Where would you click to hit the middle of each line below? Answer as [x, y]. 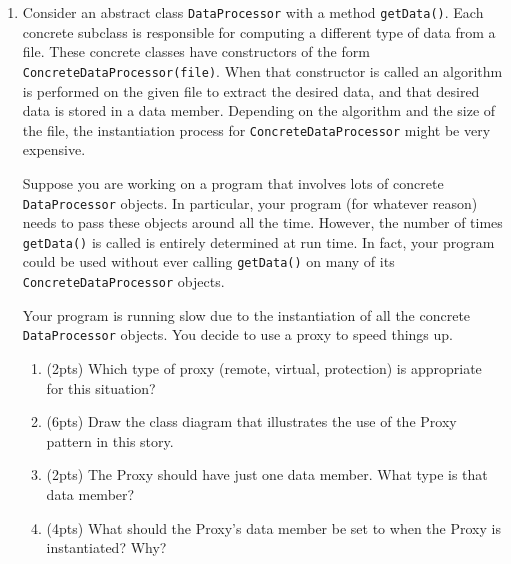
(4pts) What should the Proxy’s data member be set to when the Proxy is [273, 527]
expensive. [54, 149]
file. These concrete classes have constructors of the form [196, 51]
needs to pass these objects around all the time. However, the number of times [262, 222]
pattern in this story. [110, 440]
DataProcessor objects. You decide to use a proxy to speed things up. [237, 334]
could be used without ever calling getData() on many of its [208, 261]
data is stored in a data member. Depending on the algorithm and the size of [259, 110]
